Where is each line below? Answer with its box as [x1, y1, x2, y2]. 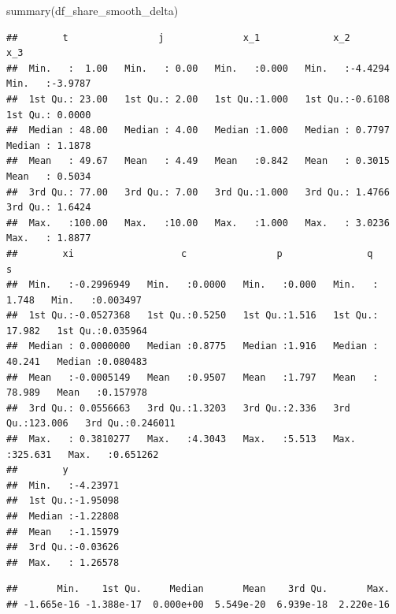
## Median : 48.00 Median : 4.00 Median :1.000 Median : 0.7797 [6, 125, 390, 136]
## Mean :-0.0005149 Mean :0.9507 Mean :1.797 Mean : [6, 371, 379, 383]
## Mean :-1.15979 [6, 526, 120, 538]
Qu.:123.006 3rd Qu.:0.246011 [6, 418, 176, 430]
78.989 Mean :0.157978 [6, 387, 147, 399]
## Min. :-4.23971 [6, 479, 120, 491]
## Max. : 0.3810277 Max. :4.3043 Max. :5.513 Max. [6, 434, 356, 445]
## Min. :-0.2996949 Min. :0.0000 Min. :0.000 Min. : [6, 279, 379, 291]
